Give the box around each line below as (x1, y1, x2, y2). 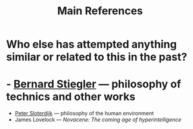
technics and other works (6, 90, 136, 103)
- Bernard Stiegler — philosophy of (6, 77, 182, 91)
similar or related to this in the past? (6, 51, 188, 64)
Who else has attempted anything (6, 37, 177, 51)
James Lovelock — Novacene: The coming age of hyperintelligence (14, 116, 182, 123)
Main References (57, 4, 143, 18)
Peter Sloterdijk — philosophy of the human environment (14, 110, 154, 117)
